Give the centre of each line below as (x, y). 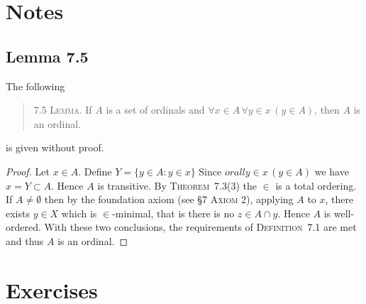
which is (79, 213)
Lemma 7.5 (47, 56)
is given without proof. (55, 147)
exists (18, 213)
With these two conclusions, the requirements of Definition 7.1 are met (200, 227)
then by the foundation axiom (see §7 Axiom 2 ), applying (169, 199)
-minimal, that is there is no (173, 213)
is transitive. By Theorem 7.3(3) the (177, 185)
